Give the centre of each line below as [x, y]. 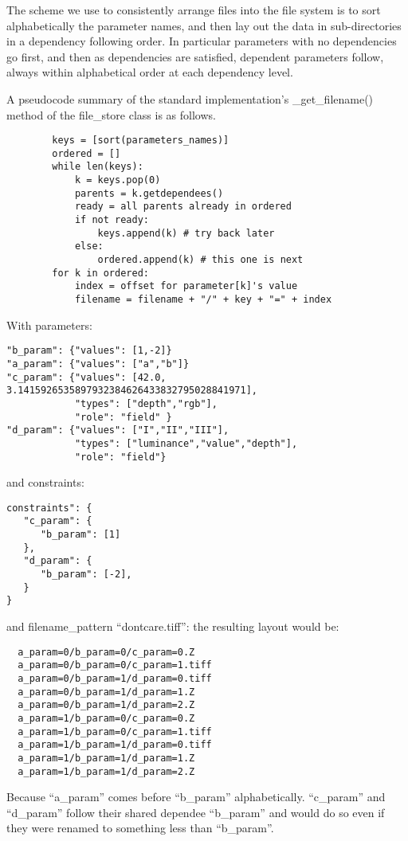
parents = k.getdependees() [149, 193]
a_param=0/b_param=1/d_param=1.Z [106, 692]
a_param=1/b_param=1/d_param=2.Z [106, 771]
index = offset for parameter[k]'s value [186, 286]
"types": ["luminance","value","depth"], [186, 443]
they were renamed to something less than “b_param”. [140, 828]
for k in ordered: [100, 273]
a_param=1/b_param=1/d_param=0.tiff [115, 745]
